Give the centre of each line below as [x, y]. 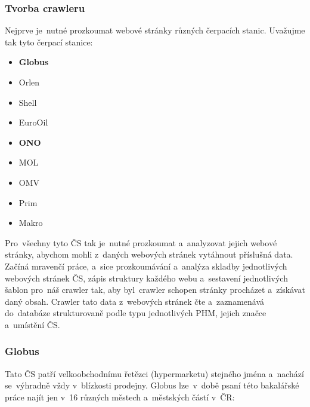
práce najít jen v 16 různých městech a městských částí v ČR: [120, 397]
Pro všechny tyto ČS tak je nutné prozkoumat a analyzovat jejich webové [141, 242]
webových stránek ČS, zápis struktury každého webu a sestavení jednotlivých [146, 278]
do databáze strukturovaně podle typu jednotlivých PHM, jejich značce [136, 313]
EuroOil [33, 122]
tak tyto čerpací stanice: [49, 42]
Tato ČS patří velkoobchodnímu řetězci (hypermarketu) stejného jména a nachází [154, 373]
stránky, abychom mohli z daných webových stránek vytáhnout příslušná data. [149, 254]
